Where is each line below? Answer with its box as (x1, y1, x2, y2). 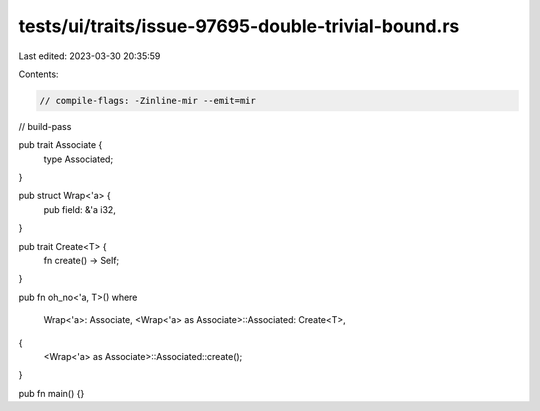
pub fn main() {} (18, 387, 85, 399)
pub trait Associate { (18, 139, 103, 151)
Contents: (18, 68, 59, 80)
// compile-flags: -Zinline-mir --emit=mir (39, 95, 257, 106)
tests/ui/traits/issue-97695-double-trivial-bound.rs (18, 15, 460, 37)
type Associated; (43, 153, 114, 165)
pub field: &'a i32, (43, 203, 117, 215)
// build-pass (18, 120, 72, 132)
